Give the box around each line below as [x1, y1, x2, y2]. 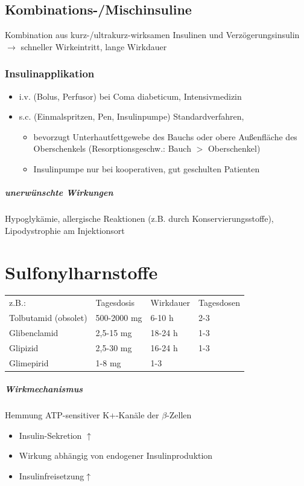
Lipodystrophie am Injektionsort [5, 224, 125, 236]
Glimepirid [9, 356, 49, 369]
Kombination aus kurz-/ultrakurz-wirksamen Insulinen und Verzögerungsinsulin [5, 28, 300, 41]
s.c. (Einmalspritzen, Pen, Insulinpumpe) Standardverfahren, [19, 110, 244, 123]
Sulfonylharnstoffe [5, 259, 158, 284]
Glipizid [9, 341, 39, 354]
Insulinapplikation [5, 66, 95, 81]
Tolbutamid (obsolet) [9, 311, 87, 324]
